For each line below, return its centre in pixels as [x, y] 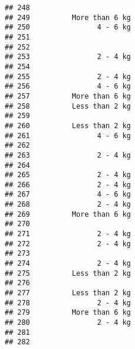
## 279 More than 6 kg [68, 313]
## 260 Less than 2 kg [68, 125]
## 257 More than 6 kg [68, 96]
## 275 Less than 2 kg [68, 273]
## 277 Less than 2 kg [68, 293]
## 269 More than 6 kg [68, 214]
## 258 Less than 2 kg [68, 106]
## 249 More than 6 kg [68, 17]
